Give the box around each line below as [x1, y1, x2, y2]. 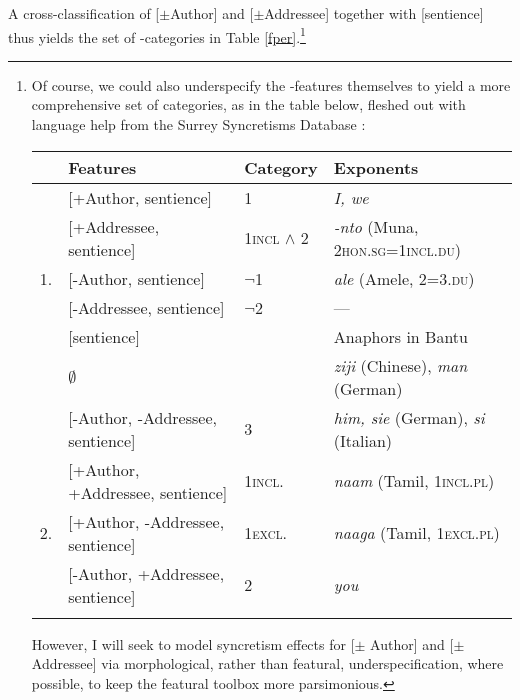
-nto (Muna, [333, 214, 419, 238]
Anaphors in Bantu [333, 324, 468, 348]
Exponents [333, 155, 419, 179]
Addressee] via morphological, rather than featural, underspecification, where [31, 653, 504, 674]
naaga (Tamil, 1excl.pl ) [333, 521, 500, 545]
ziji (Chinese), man [333, 353, 468, 377]
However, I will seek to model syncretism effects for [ [31, 633, 355, 654]
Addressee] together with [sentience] [264, 3, 484, 23]
